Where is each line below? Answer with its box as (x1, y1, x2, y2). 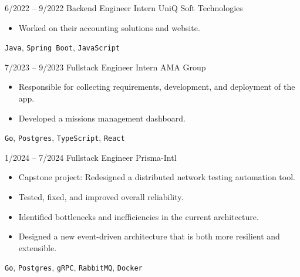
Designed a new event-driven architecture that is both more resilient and (18, 230, 280, 242)
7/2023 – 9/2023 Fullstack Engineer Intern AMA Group (5, 60, 206, 73)
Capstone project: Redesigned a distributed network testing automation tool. (18, 171, 295, 183)
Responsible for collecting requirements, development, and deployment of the (18, 80, 295, 93)
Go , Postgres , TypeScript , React (5, 131, 125, 144)
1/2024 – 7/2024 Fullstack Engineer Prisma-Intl (5, 151, 177, 163)
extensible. (18, 241, 57, 254)
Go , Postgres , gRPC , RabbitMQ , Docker (5, 261, 143, 273)
